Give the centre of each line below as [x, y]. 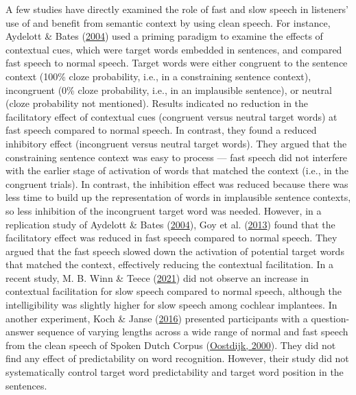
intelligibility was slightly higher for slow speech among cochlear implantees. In [171, 305]
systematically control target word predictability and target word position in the [175, 372]
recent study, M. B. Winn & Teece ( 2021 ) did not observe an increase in [157, 277]
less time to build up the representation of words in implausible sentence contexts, [178, 197]
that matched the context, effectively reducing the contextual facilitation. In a [169, 264]
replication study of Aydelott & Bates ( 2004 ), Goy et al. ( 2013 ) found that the [170, 224]
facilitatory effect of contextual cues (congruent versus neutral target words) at [171, 116]
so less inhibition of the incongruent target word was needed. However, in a [164, 210]
